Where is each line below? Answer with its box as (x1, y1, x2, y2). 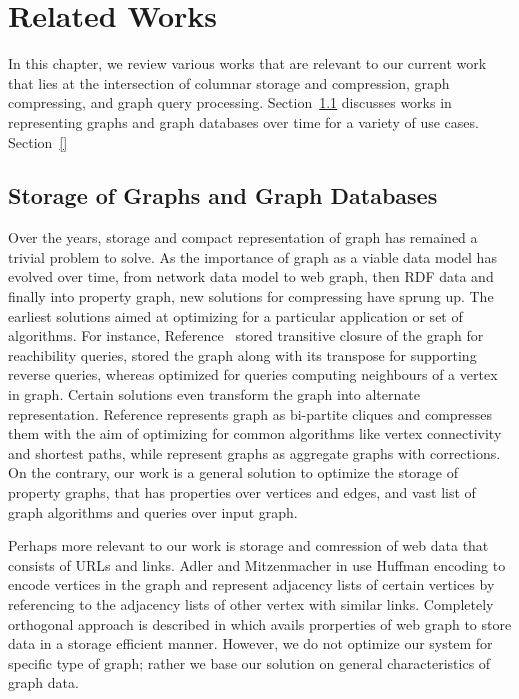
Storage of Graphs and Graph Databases (8, 180, 438, 211)
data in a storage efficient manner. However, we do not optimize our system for (8, 633, 493, 654)
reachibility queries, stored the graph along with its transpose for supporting (8, 344, 477, 365)
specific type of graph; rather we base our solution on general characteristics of (8, 652, 491, 673)
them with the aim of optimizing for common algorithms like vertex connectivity (8, 423, 502, 444)
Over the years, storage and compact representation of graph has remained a (8, 227, 478, 248)
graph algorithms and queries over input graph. (8, 501, 298, 522)
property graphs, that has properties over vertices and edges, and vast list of (8, 482, 476, 503)
